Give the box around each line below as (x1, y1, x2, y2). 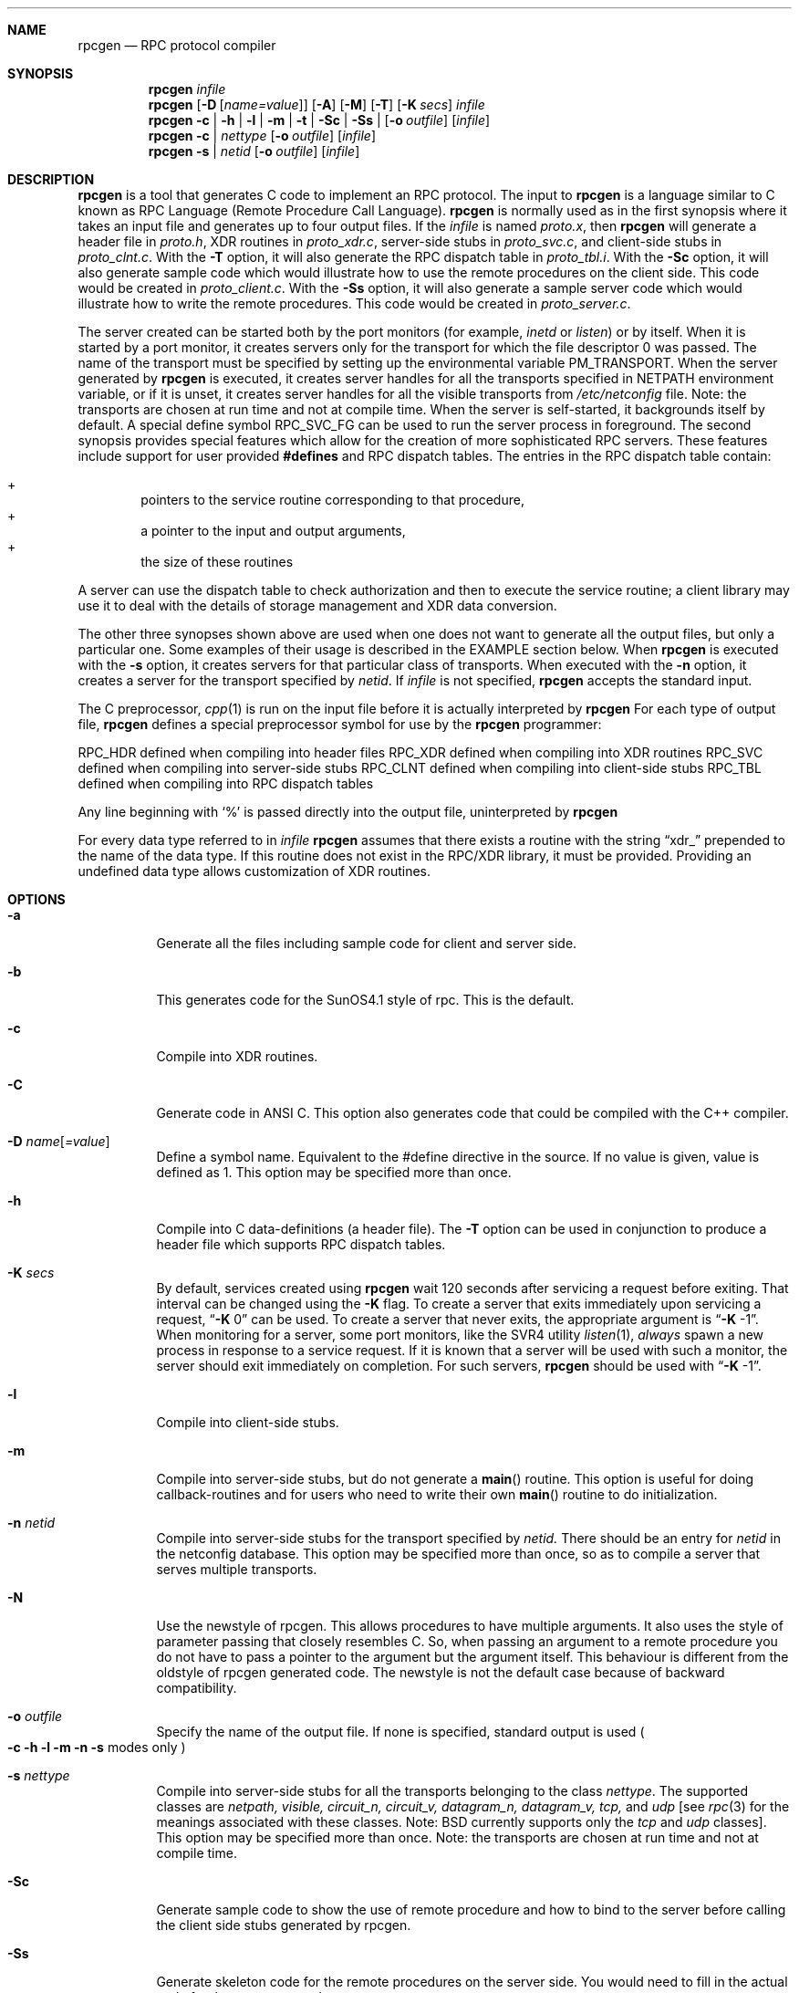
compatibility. (156, 1680, 237, 1696)
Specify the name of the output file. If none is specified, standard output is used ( (156, 1724, 645, 1739)
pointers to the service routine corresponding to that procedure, (140, 492, 524, 507)
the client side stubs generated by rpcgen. (156, 1917, 411, 1933)
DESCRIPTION (7, 172, 95, 187)
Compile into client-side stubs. (156, 1414, 339, 1430)
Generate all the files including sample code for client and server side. (156, 935, 577, 951)
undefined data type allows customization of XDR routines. (78, 863, 431, 879)
